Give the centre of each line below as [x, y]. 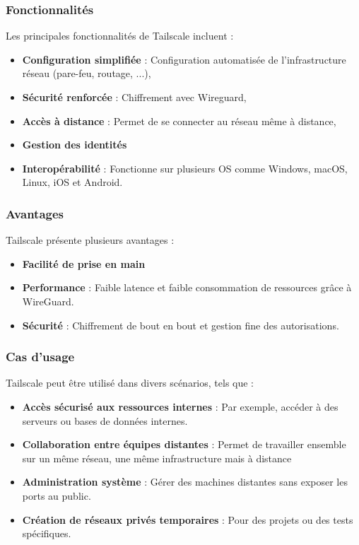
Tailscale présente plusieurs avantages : [90, 240]
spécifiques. [47, 533]
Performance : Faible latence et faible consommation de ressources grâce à [187, 287]
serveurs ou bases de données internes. [105, 420]
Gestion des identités [75, 145]
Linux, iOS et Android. [72, 182]
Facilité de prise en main [84, 263]
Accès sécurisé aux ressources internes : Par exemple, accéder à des [180, 406]
